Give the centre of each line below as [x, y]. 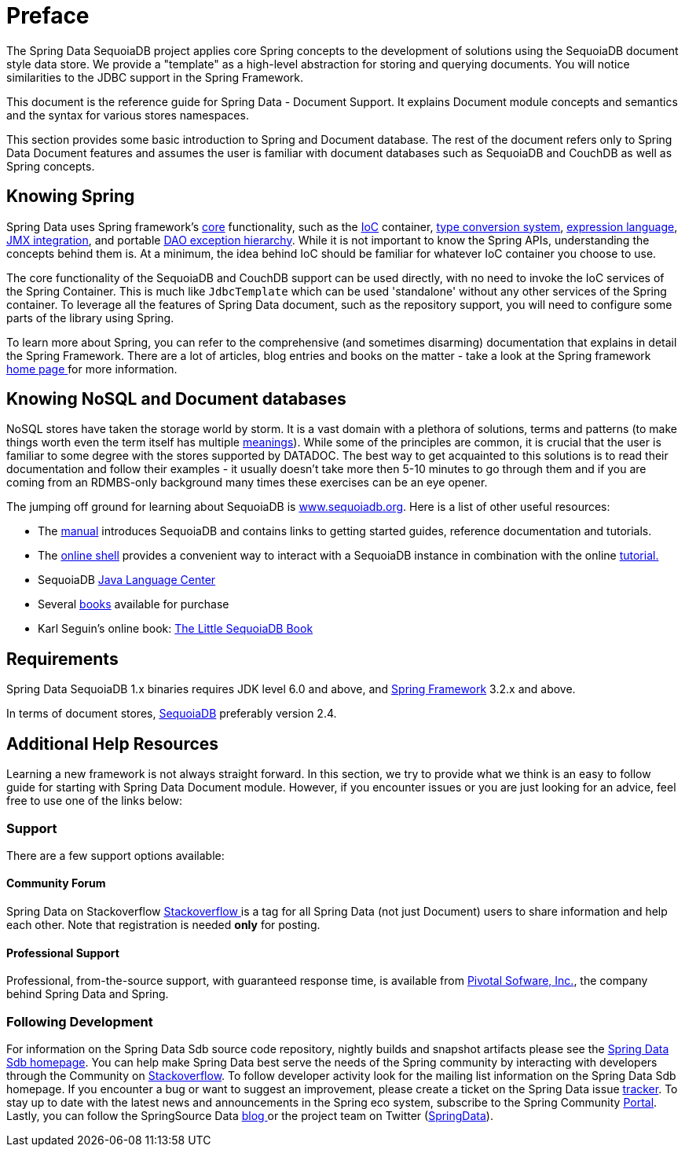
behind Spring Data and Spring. [88, 994]
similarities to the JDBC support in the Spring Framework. [155, 77]
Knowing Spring [71, 196]
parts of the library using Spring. [90, 318]
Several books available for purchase [134, 604]
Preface [48, 16]
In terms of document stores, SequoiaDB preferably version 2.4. [172, 714]
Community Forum [56, 883]
